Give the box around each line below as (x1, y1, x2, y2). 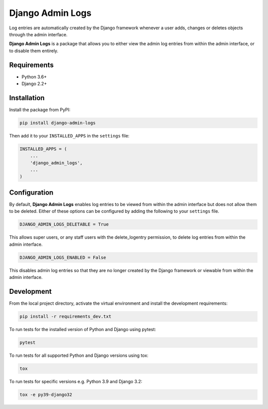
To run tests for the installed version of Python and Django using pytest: (9, 326, 156, 332)
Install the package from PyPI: (9, 107, 70, 113)
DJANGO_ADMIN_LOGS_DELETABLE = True (19, 221, 109, 227)
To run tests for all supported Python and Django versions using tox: (9, 352, 149, 358)
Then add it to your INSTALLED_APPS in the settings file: (9, 133, 130, 138)
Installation (9, 93, 45, 102)
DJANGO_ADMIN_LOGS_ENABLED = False (19, 255, 106, 260)
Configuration (9, 188, 54, 197)
